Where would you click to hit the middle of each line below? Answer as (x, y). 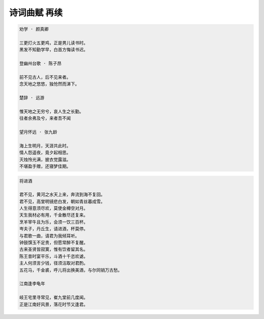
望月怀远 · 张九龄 (38, 132)
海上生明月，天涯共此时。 (45, 146)
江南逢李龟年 (32, 284)
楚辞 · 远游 (32, 98)
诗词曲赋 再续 (36, 13)
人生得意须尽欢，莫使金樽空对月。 (54, 209)
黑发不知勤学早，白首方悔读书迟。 (54, 50)
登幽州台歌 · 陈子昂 (40, 63)
